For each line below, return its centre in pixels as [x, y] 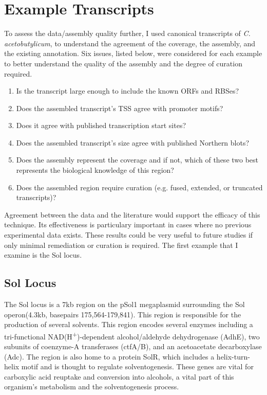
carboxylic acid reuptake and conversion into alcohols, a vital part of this [119, 376]
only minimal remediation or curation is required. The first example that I [121, 245]
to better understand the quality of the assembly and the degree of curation [123, 63]
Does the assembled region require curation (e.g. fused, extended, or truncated [139, 187]
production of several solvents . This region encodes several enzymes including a [129, 324]
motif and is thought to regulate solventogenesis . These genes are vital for [137, 366]
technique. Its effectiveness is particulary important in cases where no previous [128, 225]
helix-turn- [233, 356]
